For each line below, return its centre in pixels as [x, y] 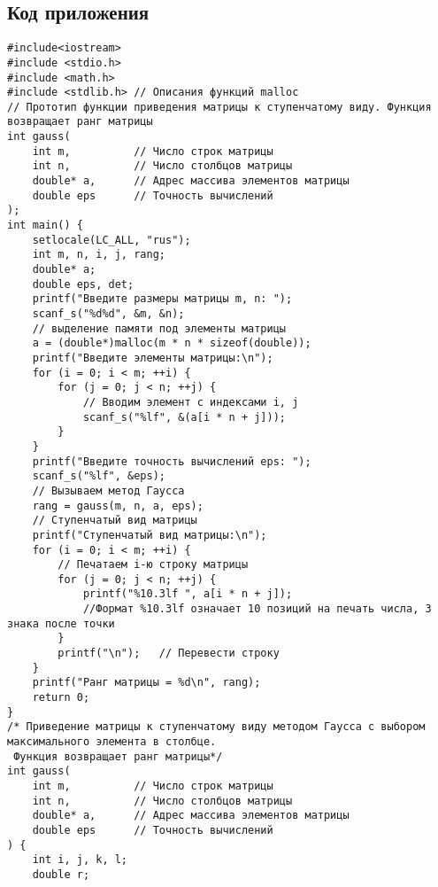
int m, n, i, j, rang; [99, 255]
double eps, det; [83, 284]
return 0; [61, 698]
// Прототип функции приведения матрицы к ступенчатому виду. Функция [219, 107]
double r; [61, 874]
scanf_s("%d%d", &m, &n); [108, 314]
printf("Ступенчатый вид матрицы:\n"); [150, 535]
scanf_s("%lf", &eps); [99, 476]
